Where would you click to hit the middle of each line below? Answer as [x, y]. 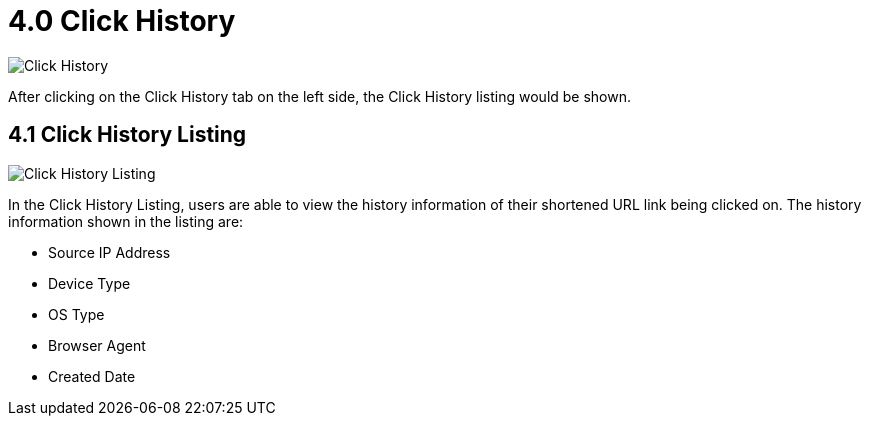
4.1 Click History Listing [127, 135]
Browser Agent [97, 345]
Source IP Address [109, 252]
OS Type [76, 314]
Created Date [92, 376]
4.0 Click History [122, 21]
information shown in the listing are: [126, 221]
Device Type [89, 283]
